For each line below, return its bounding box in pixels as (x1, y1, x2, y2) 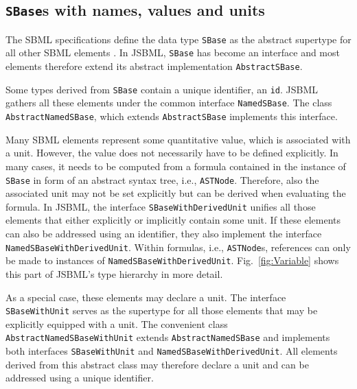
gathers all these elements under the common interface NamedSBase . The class (5, 95, 332, 110)
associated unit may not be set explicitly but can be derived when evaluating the (5, 186, 346, 200)
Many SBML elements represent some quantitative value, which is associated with (5, 132, 351, 146)
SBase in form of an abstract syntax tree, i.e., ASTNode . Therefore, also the (5, 172, 319, 187)
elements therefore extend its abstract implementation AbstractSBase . (5, 59, 303, 73)
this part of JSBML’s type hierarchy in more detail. (5, 266, 223, 281)
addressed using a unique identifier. (5, 370, 154, 385)
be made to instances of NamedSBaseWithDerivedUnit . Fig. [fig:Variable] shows (5, 253, 339, 268)
